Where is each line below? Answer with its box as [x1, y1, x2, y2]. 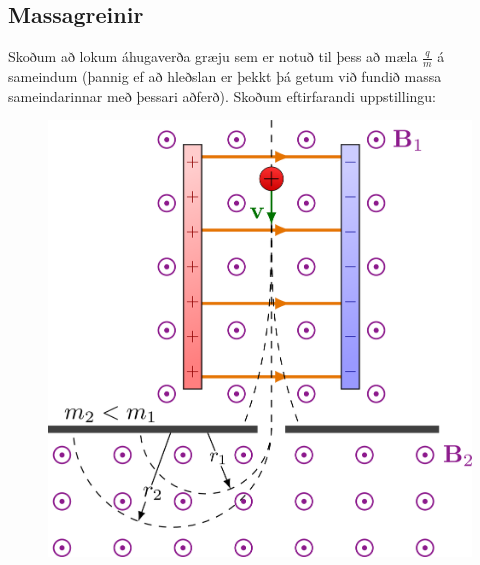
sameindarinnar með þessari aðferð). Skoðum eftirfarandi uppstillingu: [8, 85, 437, 106]
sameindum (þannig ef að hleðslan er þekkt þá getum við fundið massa [8, 66, 442, 87]
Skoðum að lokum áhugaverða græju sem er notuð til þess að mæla [8, 46, 418, 67]
